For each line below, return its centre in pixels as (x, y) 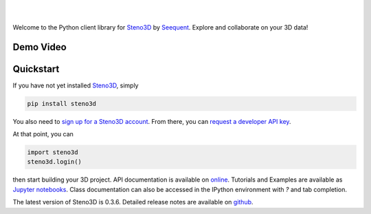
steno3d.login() (55, 162)
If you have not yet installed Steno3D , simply (76, 85)
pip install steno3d (61, 104)
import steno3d (53, 152)
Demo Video (40, 47)
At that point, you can (43, 134)
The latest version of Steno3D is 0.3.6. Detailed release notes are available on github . (133, 202)
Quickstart (36, 69)
